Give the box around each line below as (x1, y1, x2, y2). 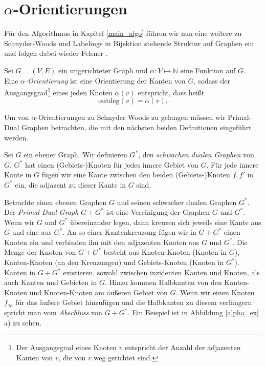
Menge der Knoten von (4, 247, 76, 257)
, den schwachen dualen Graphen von (138, 149, 254, 160)
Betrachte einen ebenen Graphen (4, 196, 107, 207)
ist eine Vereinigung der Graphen (106, 207, 210, 217)
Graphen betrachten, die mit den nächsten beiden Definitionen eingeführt (21, 121, 252, 132)
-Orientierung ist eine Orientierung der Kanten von (25, 75, 186, 86)
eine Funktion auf (180, 65, 236, 75)
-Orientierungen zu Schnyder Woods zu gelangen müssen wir (36, 112, 226, 123)
